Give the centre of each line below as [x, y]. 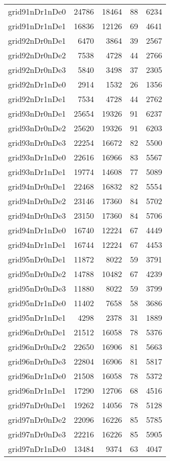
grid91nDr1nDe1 [37, 26]
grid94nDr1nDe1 [37, 245]
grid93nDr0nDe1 [37, 113]
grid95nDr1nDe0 [37, 303]
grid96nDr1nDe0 [37, 376]
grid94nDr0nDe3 [37, 215]
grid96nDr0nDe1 [37, 332]
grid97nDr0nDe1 [37, 405]
